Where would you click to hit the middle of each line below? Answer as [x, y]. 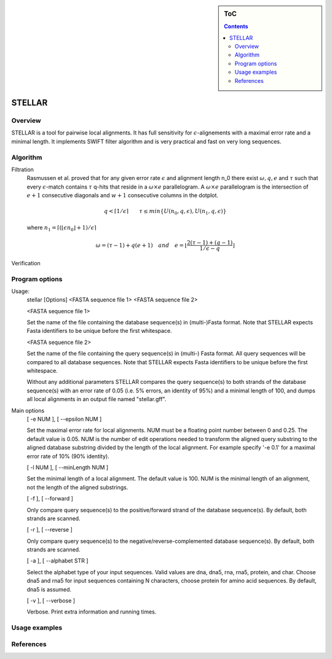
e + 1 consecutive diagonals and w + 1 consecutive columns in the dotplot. [122, 195]
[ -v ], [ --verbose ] [51, 601]
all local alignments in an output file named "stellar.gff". [97, 399]
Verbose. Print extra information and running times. [92, 612]
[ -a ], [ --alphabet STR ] [57, 561]
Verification [26, 263]
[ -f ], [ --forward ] [50, 499]
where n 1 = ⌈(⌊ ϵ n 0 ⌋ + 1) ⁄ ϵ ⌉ [61, 228]
